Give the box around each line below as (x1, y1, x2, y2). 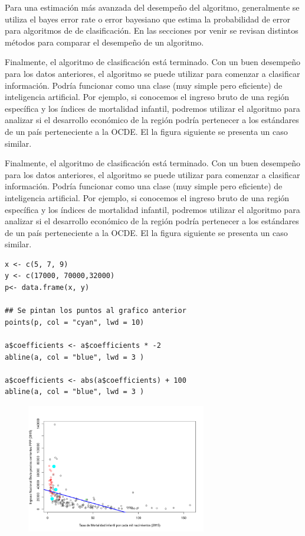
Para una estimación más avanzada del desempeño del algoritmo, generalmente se (5, 1, 300, 13)
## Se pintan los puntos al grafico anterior (5, 306, 186, 315)
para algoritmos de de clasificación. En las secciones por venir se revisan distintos (5, 24, 299, 37)
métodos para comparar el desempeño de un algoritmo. (5, 35, 204, 48)
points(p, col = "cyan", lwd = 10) (5, 318, 145, 327)
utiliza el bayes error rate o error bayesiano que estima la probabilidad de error (5, 12, 291, 25)
